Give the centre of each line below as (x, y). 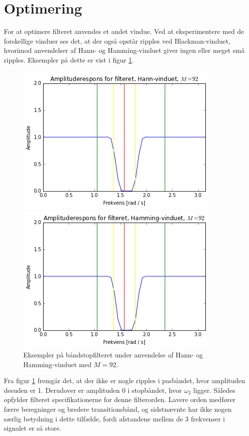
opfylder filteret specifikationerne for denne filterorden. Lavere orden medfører (120, 399)
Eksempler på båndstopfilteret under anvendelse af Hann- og (113, 355)
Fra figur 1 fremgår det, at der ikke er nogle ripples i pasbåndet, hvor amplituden (125, 380)
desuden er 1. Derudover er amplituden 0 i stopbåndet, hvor (93, 390)
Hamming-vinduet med (57, 364)
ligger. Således (214, 390)
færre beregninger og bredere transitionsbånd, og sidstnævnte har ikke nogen (118, 409)
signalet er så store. (33, 428)
